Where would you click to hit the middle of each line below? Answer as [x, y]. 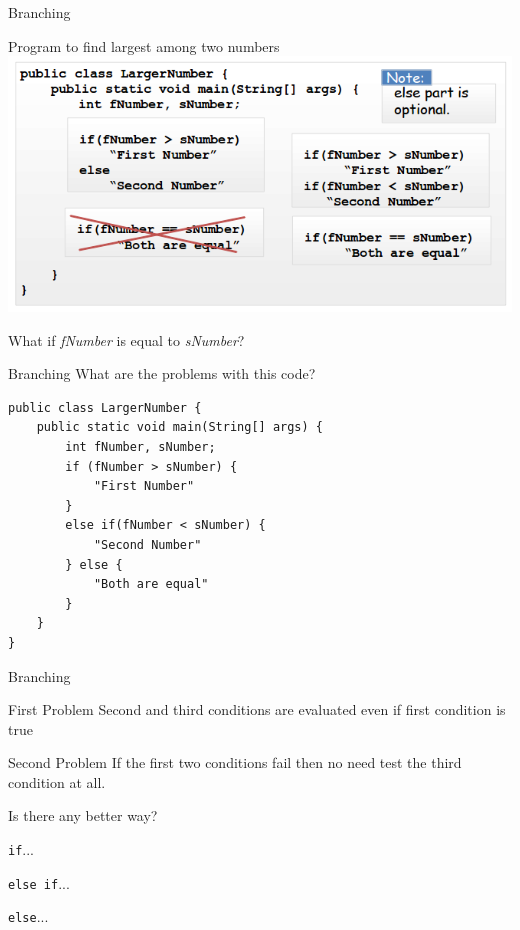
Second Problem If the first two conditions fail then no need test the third [235, 762]
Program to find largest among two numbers [144, 45]
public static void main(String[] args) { [179, 427]
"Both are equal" [151, 584]
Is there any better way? [83, 815]
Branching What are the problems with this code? [162, 373]
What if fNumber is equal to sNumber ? [126, 339]
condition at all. [57, 781]
